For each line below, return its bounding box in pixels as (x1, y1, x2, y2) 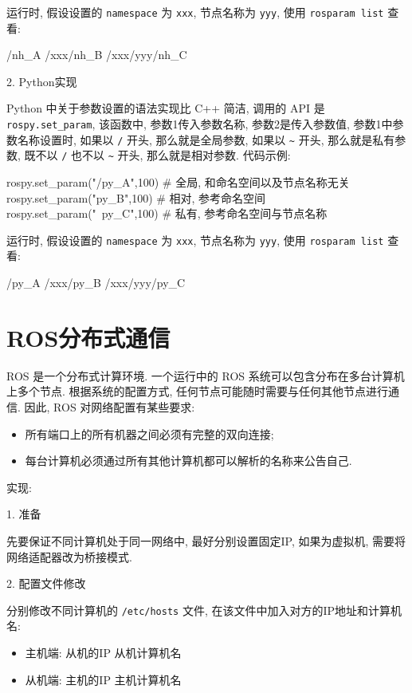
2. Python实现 (6, 73, 77, 89)
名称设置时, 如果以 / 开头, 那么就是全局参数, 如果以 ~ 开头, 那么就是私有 (17, 131, 395, 148)
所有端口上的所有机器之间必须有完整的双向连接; (25, 425, 274, 442)
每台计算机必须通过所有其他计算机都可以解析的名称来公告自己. (25, 452, 352, 469)
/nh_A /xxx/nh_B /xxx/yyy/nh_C (6, 46, 187, 63)
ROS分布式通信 (6, 321, 171, 353)
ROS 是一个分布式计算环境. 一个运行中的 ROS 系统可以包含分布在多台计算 (6, 367, 394, 384)
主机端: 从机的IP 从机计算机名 (25, 644, 182, 660)
